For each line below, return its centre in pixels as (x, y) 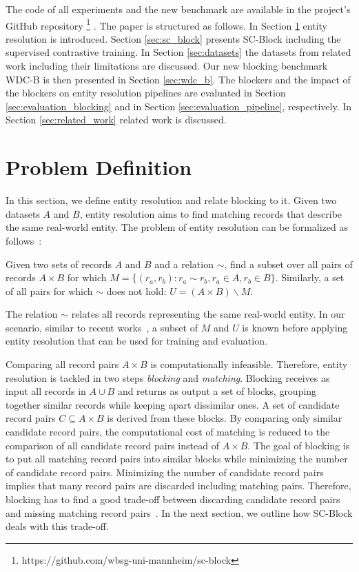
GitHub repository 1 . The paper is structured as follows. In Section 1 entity (166, 24)
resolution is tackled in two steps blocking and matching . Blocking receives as (168, 377)
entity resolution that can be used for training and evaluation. (136, 341)
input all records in (46, 391)
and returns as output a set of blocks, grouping (217, 391)
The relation (32, 314)
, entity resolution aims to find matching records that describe (211, 213)
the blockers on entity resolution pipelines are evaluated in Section (146, 93)
